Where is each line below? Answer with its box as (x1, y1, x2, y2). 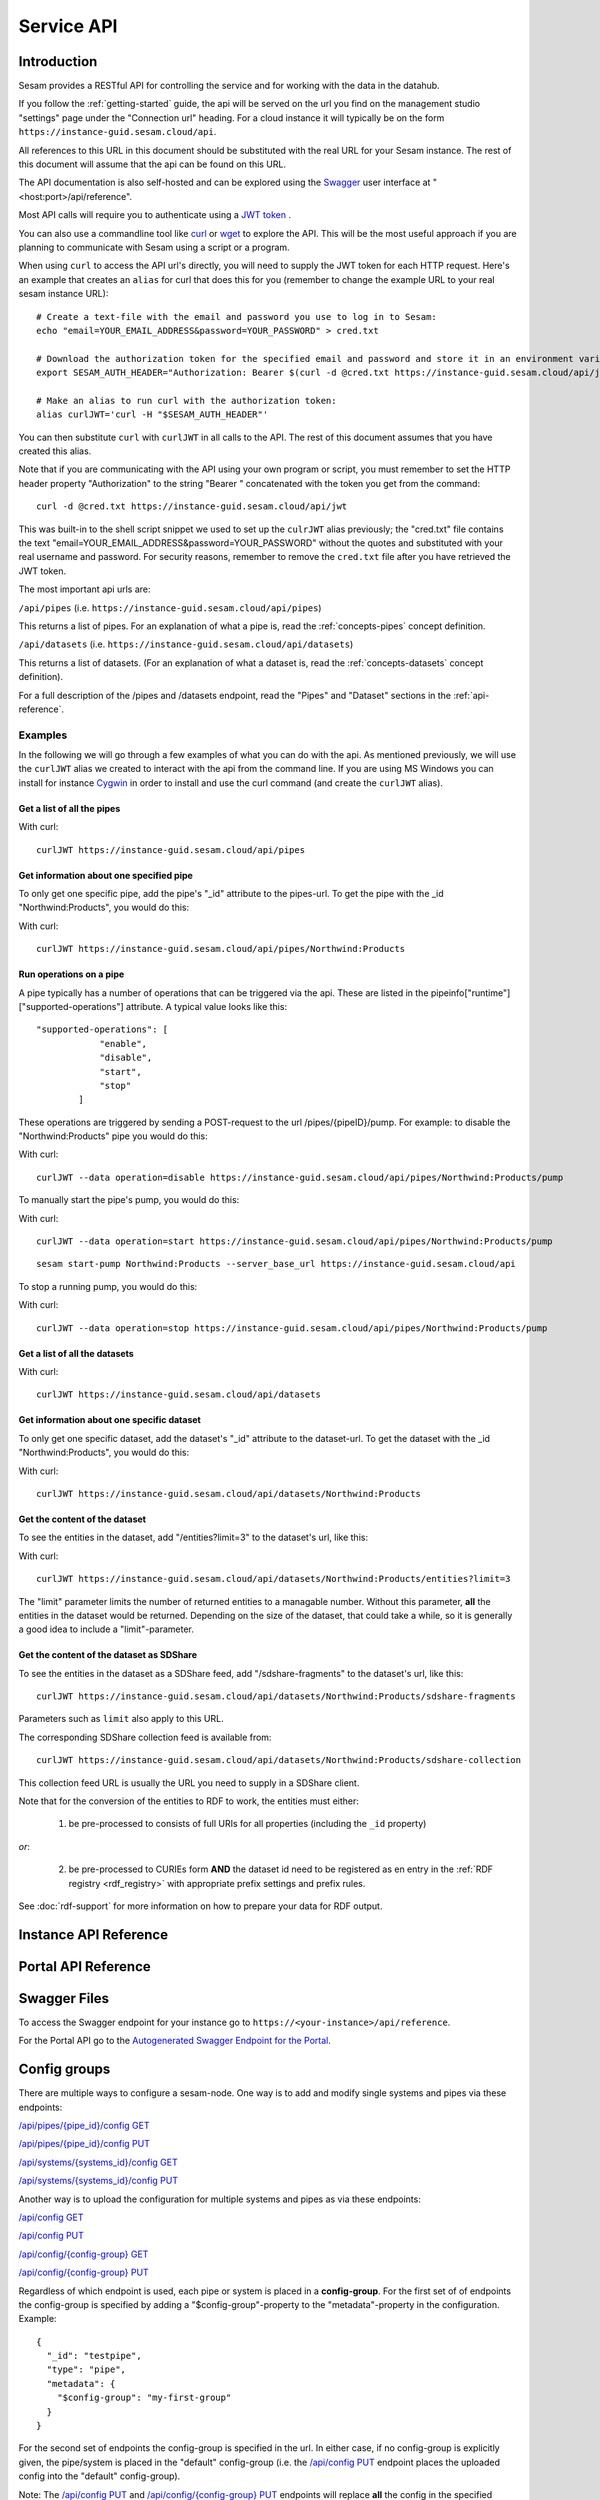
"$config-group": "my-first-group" (56, 2392, 232, 2404)
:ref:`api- (453, 689, 490, 701)
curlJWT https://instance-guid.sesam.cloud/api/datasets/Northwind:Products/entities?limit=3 (36, 1573, 511, 1585)
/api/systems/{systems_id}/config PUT (18, 2175, 179, 2187)
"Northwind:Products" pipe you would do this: (18, 1130, 209, 1142)
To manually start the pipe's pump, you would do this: (18, 1194, 240, 1206)
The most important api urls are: (18, 583, 151, 595)
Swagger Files (18, 1990, 110, 2007)
